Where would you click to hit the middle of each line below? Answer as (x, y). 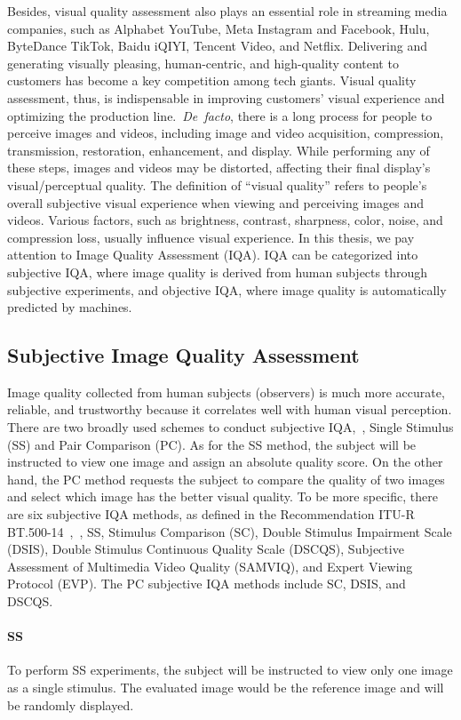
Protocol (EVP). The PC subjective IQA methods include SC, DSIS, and (207, 584)
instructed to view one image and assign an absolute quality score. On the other (225, 462)
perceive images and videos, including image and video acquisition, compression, (226, 133)
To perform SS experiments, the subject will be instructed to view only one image (230, 670)
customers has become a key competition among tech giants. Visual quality (212, 80)
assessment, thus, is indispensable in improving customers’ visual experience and (226, 97)
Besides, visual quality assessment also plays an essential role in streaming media (227, 11)
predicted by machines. (70, 307)
